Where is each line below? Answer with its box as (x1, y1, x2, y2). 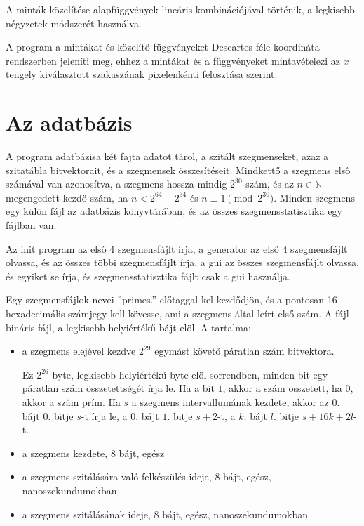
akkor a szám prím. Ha (22, 395, 121, 409)
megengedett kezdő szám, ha (6, 190, 128, 204)
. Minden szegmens (274, 190, 355, 204)
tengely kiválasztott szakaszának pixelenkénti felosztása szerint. (6, 67, 278, 81)
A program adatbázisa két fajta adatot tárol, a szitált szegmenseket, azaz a (6, 149, 329, 164)
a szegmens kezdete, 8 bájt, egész (22, 445, 165, 460)
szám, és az (245, 176, 294, 191)
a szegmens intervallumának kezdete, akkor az (131, 395, 329, 409)
